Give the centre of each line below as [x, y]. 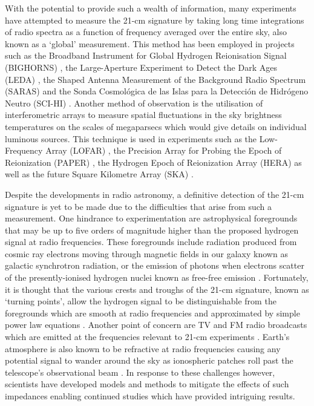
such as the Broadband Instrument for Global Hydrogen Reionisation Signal [146, 55]
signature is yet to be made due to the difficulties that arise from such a [139, 206]
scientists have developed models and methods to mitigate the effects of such [147, 384]
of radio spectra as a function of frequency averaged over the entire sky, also [146, 32]
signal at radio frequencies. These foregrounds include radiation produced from [151, 242]
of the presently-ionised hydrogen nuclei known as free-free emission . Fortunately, [157, 277]
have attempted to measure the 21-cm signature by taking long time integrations [155, 20]
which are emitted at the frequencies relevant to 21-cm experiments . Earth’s [147, 337]
